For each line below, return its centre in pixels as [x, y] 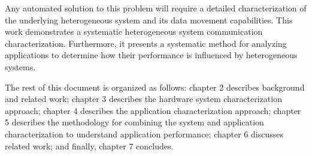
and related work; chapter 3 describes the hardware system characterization [143, 99]
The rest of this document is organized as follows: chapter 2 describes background [155, 87]
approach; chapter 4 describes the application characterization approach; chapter [153, 110]
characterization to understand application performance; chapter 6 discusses [144, 133]
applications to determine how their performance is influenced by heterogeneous [151, 55]
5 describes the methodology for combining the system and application [134, 122]
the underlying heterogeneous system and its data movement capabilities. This [149, 19]
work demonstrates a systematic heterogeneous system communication [134, 31]
